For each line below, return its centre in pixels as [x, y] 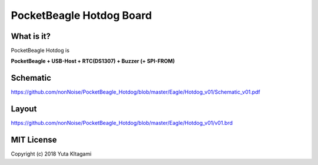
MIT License [34, 140]
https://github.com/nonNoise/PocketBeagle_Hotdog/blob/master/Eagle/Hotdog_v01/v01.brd [122, 123]
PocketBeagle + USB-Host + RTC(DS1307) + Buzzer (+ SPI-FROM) [93, 61]
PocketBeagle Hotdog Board [82, 15]
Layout [24, 109]
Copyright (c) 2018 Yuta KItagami [51, 154]
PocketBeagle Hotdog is [40, 51]
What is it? [31, 36]
